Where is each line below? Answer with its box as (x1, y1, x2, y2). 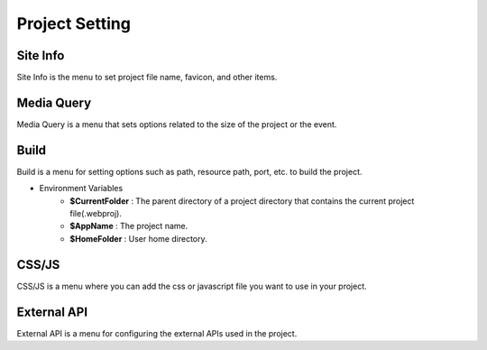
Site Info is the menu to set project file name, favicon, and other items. (16, 72, 278, 83)
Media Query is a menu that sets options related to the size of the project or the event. (16, 118, 337, 130)
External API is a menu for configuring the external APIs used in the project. (16, 327, 298, 338)
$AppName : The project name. (69, 221, 188, 232)
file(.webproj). (69, 208, 122, 219)
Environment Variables (39, 183, 124, 194)
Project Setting (16, 14, 131, 33)
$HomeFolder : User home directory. (69, 233, 207, 244)
